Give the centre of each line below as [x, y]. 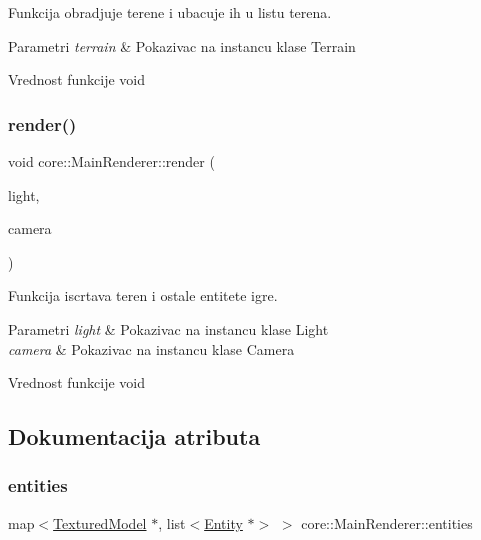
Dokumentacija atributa [134, 436]
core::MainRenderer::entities [387, 522]
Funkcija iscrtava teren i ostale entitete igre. [143, 295]
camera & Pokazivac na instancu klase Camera [151, 348]
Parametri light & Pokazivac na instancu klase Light [168, 328]
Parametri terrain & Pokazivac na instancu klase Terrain [182, 45]
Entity [223, 522]
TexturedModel [100, 522]
